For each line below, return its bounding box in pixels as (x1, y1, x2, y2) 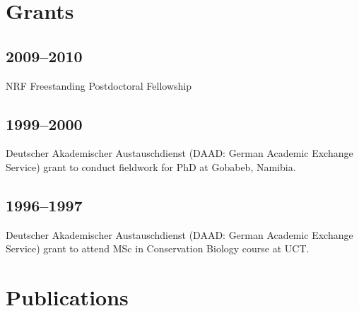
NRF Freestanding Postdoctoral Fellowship (6, 78, 192, 93)
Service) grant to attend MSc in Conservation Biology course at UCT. (6, 241, 310, 256)
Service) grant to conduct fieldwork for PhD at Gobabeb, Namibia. (6, 159, 296, 174)
